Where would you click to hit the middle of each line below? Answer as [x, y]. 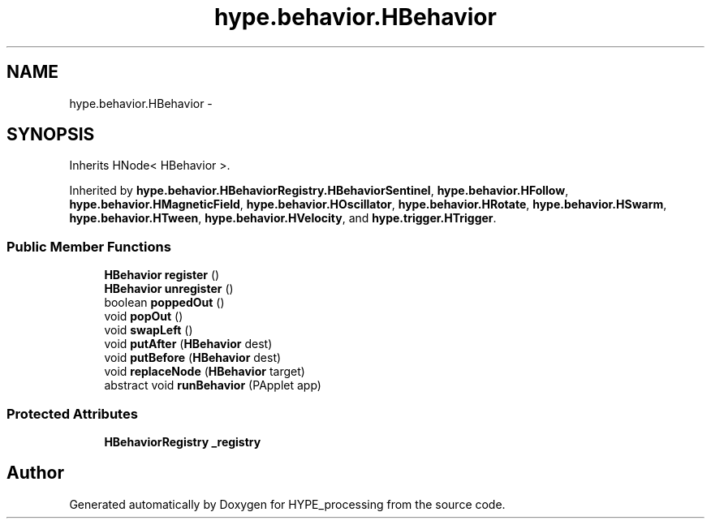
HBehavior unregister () [169, 289]
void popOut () [144, 316]
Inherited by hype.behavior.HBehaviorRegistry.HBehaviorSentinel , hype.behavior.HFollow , [319, 191]
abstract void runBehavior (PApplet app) [213, 385]
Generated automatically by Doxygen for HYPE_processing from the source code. [287, 504]
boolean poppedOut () [164, 303]
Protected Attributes [72, 413]
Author [35, 473]
